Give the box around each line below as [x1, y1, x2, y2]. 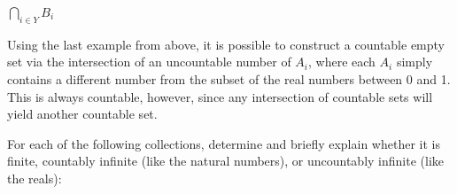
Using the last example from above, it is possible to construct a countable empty [7, 35, 445, 53]
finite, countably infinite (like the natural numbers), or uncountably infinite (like [7, 151, 445, 170]
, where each [308, 52, 376, 71]
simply [396, 52, 433, 71]
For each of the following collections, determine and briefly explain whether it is [7, 134, 440, 152]
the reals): [7, 168, 62, 187]
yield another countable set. [7, 105, 158, 123]
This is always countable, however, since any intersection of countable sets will [7, 87, 433, 105]
